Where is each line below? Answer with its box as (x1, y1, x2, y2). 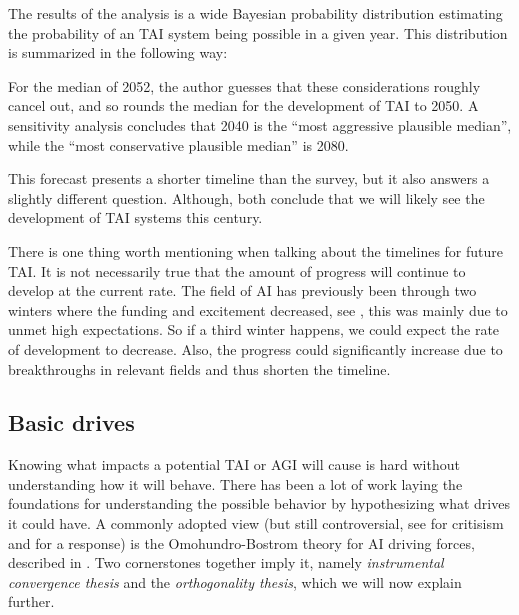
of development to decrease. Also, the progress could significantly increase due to (8, 338, 503, 359)
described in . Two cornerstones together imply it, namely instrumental (8, 552, 444, 573)
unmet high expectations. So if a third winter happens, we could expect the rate (8, 319, 500, 340)
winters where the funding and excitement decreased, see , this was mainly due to (8, 299, 508, 320)
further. (8, 591, 55, 612)
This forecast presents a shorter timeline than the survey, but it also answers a (8, 168, 490, 189)
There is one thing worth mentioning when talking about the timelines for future (8, 240, 504, 261)
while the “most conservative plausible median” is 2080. (8, 134, 349, 155)
